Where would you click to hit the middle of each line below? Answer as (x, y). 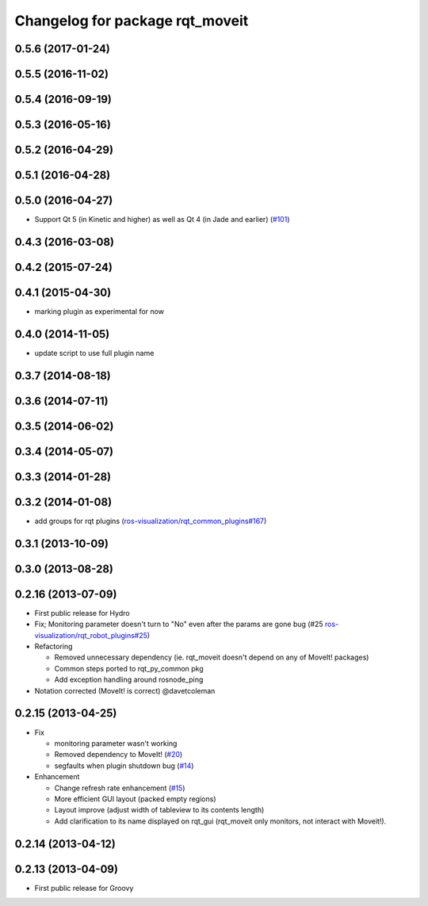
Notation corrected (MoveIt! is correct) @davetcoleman (125, 690)
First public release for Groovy (84, 888)
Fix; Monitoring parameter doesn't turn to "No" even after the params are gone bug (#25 (179, 624)
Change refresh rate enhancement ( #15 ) (120, 788)
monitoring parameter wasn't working (116, 743)
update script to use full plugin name (94, 353)
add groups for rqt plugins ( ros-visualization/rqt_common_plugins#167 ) (151, 521)
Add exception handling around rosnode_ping (129, 680)
